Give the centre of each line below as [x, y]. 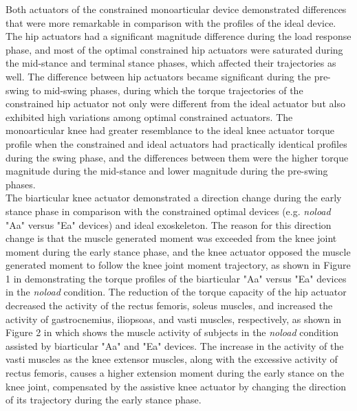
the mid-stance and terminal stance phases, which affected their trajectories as [171, 63]
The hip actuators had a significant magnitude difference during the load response [178, 36]
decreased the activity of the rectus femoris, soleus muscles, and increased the [169, 306]
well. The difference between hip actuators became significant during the [158, 76]
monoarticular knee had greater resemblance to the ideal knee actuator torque [170, 130]
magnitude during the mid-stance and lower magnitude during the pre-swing [167, 171]
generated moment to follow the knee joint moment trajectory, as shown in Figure [178, 265]
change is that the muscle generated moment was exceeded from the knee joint [171, 238]
